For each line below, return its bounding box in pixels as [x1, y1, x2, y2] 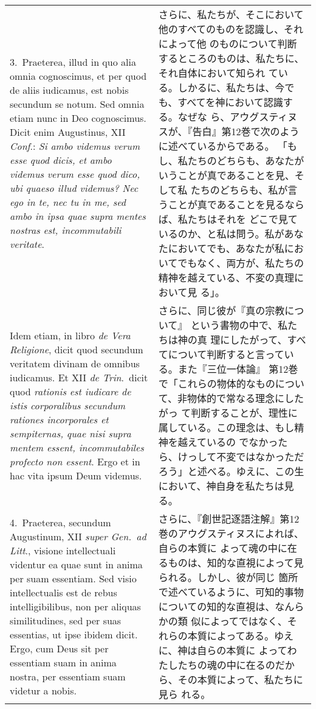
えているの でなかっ [187, 435, 278, 449]
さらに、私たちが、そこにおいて [158, 7, 304, 21]
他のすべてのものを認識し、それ [158, 22, 304, 36]
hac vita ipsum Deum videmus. [10, 468, 142, 482]
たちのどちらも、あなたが [187, 153, 304, 168]
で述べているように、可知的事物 [158, 585, 304, 599]
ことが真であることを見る [168, 197, 285, 211]
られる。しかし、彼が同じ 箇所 [158, 570, 298, 584]
